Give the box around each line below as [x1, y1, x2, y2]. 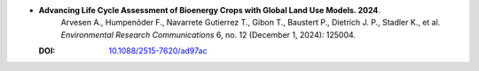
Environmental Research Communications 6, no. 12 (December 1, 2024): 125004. [60, 29, 357, 39]
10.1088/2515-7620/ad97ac [108, 46, 208, 56]
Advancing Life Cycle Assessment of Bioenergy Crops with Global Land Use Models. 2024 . [38, 5, 381, 15]
